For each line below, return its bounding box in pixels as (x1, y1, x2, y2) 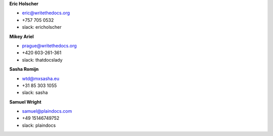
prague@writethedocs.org (22, 42, 77, 49)
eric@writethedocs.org (22, 10, 70, 16)
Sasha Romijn (9, 66, 39, 72)
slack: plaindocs (22, 122, 56, 128)
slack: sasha (22, 89, 48, 96)
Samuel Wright (9, 99, 41, 105)
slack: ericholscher (22, 24, 62, 30)
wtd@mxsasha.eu (22, 75, 60, 81)
